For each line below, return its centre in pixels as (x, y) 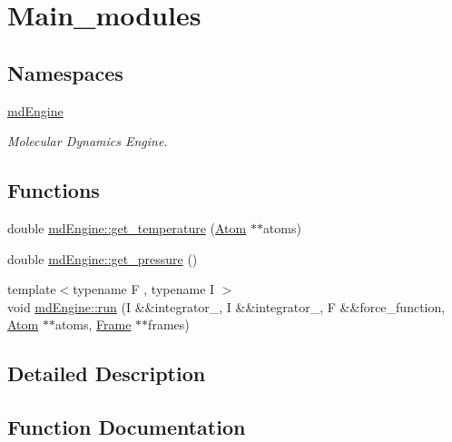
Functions (54, 190)
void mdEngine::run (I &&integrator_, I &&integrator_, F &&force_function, (226, 306)
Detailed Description (107, 373)
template (32, 289)
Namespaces (65, 72)
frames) (169, 324)
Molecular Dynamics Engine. (88, 141)
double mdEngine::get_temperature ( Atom (127, 227)
